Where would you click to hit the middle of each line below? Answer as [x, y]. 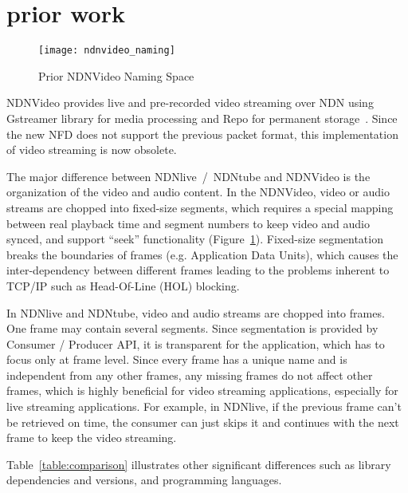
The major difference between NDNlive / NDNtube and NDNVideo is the [188, 176]
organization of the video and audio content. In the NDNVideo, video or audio [198, 192]
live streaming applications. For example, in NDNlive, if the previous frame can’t [204, 406]
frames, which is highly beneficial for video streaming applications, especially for [202, 390]
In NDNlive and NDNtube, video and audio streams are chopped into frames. [196, 312]
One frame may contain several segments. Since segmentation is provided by [192, 328]
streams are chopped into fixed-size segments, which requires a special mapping [200, 207]
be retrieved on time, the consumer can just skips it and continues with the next [203, 422]
